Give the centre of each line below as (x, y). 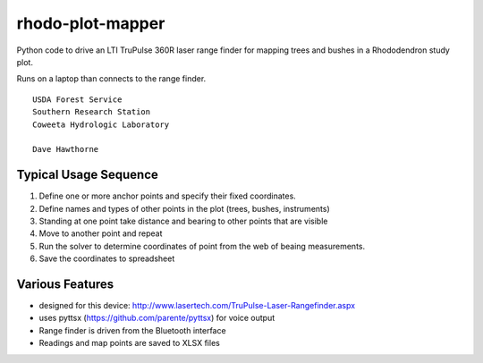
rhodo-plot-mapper (91, 23)
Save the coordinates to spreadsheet (107, 258)
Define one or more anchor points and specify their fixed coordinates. (168, 196)
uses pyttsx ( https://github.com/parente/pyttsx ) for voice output (157, 318)
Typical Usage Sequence (87, 175)
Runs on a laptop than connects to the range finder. (111, 79)
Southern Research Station (92, 112)
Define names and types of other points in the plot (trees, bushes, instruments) (184, 208)
